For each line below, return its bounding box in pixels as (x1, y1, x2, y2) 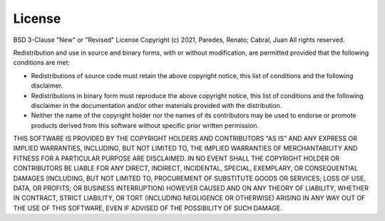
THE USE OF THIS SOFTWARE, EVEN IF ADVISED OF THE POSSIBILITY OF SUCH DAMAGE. (13, 203, 283, 212)
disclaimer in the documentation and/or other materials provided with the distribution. (31, 101, 282, 109)
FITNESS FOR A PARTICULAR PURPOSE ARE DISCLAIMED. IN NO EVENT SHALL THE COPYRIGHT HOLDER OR (13, 153, 340, 163)
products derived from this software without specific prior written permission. (31, 121, 260, 129)
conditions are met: (13, 58, 71, 67)
